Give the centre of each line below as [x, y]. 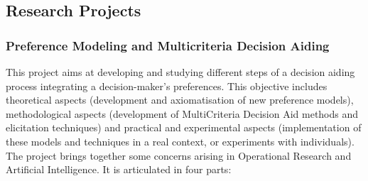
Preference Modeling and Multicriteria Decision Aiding [168, 45]
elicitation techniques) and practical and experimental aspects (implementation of [184, 127]
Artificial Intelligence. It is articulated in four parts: [119, 169]
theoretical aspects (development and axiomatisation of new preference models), [180, 100]
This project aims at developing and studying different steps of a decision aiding [180, 72]
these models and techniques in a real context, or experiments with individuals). [180, 141]
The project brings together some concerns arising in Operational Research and [179, 155]
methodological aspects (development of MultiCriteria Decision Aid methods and [182, 113]
